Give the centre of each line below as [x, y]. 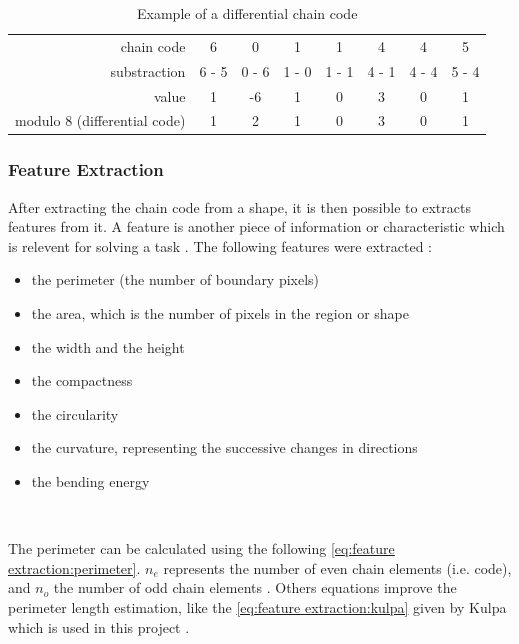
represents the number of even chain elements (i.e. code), [337, 567]
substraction [148, 70]
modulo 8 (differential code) [100, 120]
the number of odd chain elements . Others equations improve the [255, 587]
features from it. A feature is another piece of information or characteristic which [256, 226]
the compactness [82, 380]
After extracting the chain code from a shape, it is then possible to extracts [239, 206]
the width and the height [108, 346]
